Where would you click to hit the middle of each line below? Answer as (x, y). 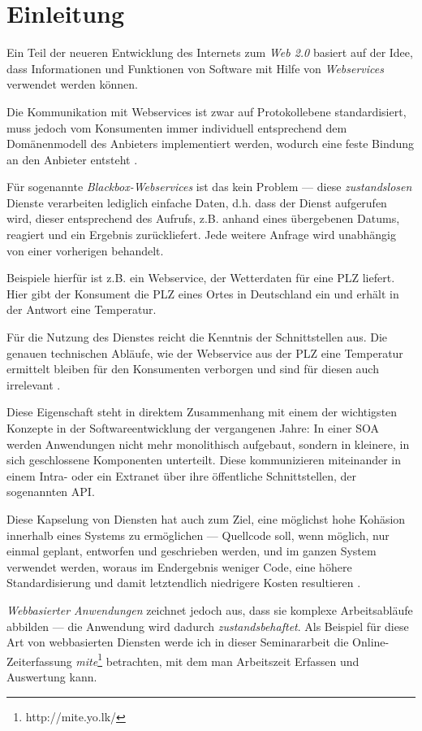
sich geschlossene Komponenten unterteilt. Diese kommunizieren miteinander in (204, 460)
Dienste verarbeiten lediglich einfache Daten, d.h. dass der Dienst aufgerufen (197, 202)
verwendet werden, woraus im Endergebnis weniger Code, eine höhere (179, 566)
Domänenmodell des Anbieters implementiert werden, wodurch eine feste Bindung (211, 144)
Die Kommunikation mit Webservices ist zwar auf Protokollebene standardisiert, (207, 111)
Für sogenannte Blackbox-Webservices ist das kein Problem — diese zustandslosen (209, 187)
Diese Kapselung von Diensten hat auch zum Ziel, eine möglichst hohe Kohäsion (206, 518)
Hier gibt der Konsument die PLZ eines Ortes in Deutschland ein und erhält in (203, 293)
